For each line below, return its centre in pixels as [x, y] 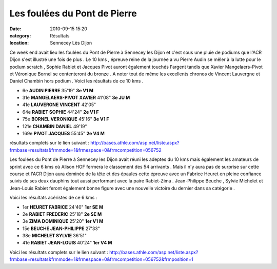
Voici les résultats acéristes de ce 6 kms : [53, 198]
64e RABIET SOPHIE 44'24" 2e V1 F [61, 112]
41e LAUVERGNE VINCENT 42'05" [59, 105]
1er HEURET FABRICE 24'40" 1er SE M [63, 207]
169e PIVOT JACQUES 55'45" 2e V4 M [63, 134]
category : [20, 35]
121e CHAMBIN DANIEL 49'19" [55, 126]
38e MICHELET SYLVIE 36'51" [54, 236]
